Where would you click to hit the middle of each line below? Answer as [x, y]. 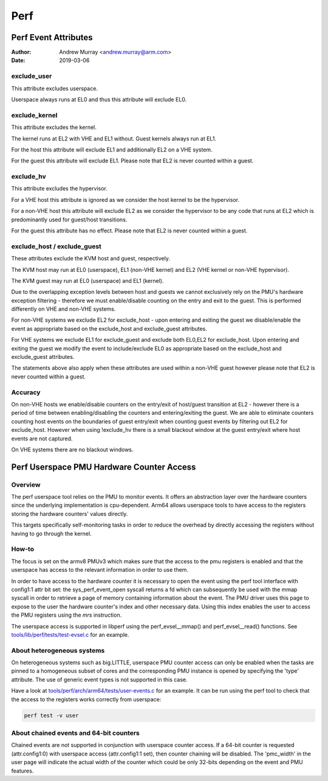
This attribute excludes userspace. [55, 88]
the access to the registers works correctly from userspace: [86, 699]
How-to [23, 549]
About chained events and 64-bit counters [75, 733]
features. [22, 771]
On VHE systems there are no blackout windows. [72, 450]
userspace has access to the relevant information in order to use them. [100, 570]
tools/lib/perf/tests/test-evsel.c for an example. [70, 634]
